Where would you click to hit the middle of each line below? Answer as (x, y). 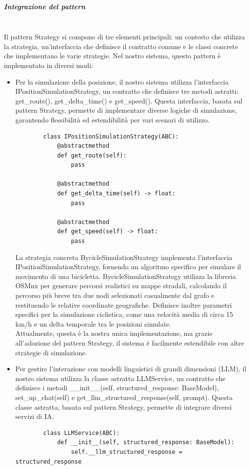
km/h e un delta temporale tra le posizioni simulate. (93, 323)
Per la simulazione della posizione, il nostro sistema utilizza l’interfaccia (122, 81)
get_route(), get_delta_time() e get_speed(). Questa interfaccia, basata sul (129, 100)
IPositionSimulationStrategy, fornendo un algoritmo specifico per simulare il (128, 267)
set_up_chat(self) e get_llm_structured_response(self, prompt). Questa (124, 397)
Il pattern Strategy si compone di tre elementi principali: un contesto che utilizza (125, 37)
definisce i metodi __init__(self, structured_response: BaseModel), (117, 388)
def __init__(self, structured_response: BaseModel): (146, 443)
